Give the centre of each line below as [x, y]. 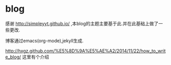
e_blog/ [13, 57]
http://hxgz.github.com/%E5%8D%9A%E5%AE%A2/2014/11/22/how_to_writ [85, 51]
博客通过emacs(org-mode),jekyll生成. [45, 41]
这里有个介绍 [36, 57]
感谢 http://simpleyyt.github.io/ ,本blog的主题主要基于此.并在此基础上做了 [82, 23]
